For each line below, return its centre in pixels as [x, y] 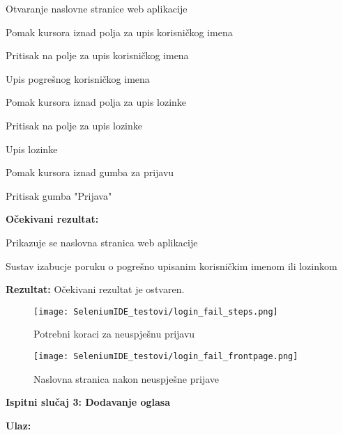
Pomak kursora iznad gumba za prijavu [90, 172]
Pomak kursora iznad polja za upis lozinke [96, 102]
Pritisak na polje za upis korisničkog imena [97, 55]
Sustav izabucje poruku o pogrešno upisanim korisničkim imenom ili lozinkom [171, 266]
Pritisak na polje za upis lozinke [74, 125]
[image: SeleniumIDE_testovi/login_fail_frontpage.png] [166, 356]
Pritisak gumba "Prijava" [59, 195]
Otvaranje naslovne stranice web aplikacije [97, 8]
